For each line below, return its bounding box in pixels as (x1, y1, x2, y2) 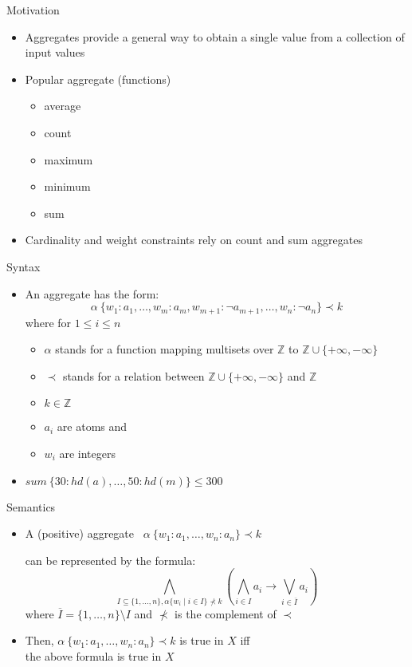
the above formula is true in (25, 647, 162, 664)
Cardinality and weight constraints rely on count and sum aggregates (25, 231, 363, 248)
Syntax (6, 258, 41, 274)
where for (25, 314, 72, 330)
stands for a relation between (62, 367, 205, 384)
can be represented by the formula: (25, 551, 196, 568)
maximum (44, 151, 93, 168)
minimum (44, 178, 91, 195)
